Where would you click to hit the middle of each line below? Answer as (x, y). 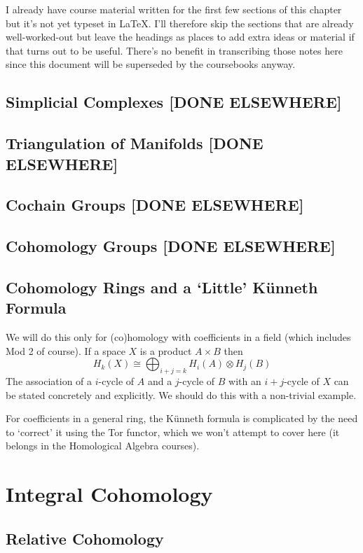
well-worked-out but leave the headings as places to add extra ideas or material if (180, 37)
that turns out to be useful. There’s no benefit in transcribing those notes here (174, 50)
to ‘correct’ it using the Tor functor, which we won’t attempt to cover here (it (173, 432)
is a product (166, 350)
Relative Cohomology (85, 538)
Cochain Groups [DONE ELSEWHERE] (155, 205)
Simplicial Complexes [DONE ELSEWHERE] (174, 102)
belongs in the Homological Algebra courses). (103, 446)
